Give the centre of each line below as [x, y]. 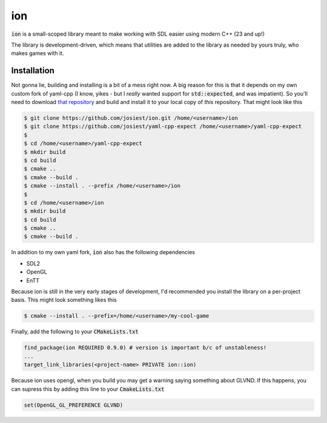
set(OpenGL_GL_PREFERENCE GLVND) [74, 405]
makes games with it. [38, 53]
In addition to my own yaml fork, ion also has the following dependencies [103, 252]
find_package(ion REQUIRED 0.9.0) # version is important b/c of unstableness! [145, 348]
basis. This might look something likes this [64, 300]
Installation [33, 70]
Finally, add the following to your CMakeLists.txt [75, 332]
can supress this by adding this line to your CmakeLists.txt [88, 389]
